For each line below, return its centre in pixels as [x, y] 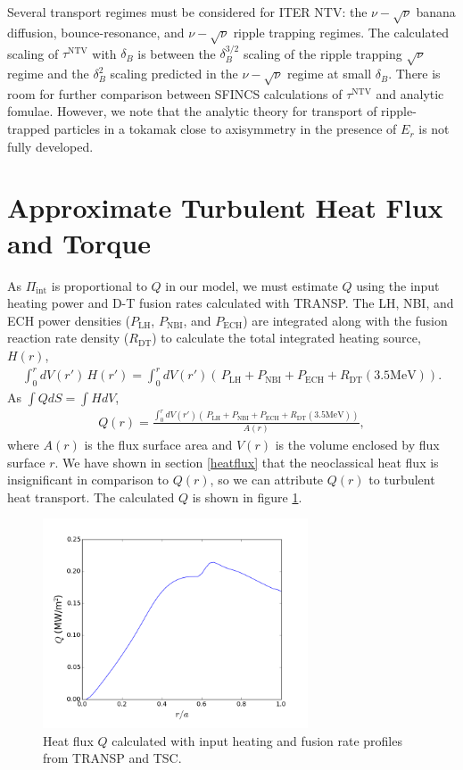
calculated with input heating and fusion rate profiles [257, 740]
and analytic [410, 93]
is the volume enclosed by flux [357, 445]
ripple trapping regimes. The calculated [341, 32]
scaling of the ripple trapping [322, 53]
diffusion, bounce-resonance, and [96, 32]
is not [434, 129]
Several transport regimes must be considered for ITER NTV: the [187, 12]
